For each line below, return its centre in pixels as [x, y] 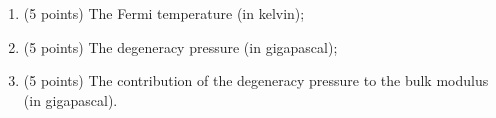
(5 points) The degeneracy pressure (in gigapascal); [180, 46]
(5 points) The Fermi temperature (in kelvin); [164, 13]
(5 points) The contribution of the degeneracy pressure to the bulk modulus [256, 80]
